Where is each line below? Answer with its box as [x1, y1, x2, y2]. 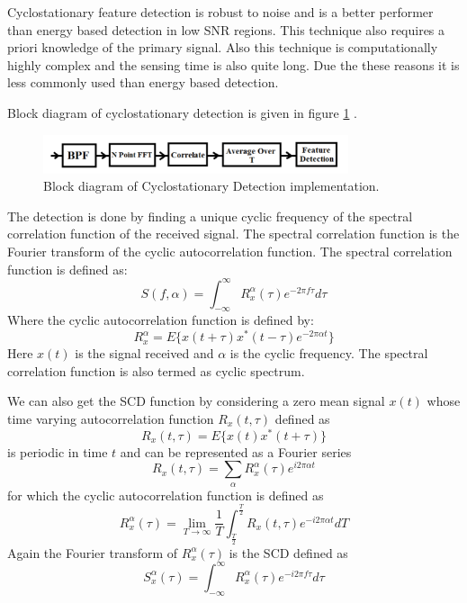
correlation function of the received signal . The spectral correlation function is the [7, 224, 460, 243]
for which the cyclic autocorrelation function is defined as [7, 485, 324, 504]
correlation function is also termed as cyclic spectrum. [7, 361, 305, 380]
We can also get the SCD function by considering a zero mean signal [7, 391, 385, 410]
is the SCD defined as [229, 543, 348, 562]
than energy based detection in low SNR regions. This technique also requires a [7, 20, 445, 39]
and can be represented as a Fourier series [120, 442, 352, 461]
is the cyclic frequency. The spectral [229, 344, 428, 363]
